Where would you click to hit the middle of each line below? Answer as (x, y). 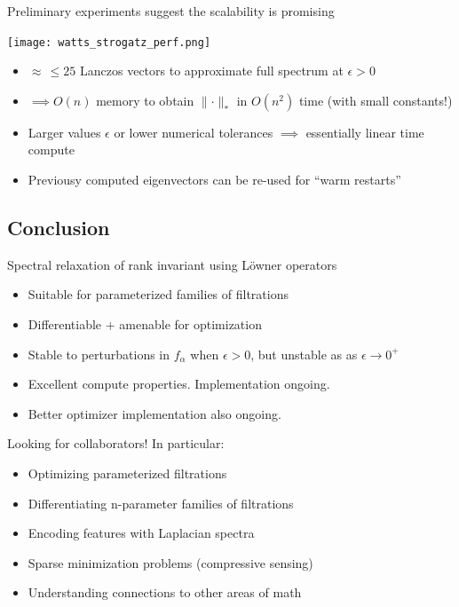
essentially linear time (365, 132)
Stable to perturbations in (99, 354)
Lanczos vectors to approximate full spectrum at (212, 71)
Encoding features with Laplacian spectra (141, 533)
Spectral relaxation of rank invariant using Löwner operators (172, 264)
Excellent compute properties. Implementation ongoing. (179, 384)
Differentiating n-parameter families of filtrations (161, 503)
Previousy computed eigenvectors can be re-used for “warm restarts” (214, 180)
